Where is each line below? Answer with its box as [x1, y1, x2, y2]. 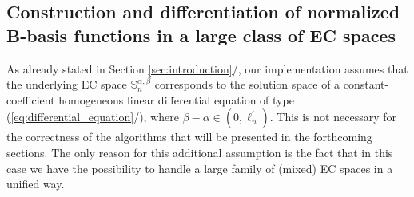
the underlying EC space [6, 76, 127, 93]
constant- [343, 76, 389, 93]
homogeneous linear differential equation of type [58, 91, 294, 108]
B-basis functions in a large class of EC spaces [6, 22, 396, 47]
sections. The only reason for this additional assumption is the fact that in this [6, 144, 393, 160]
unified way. [6, 175, 65, 192]
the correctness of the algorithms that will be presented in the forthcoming [6, 128, 372, 145]
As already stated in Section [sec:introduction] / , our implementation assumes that [6, 60, 408, 77]
